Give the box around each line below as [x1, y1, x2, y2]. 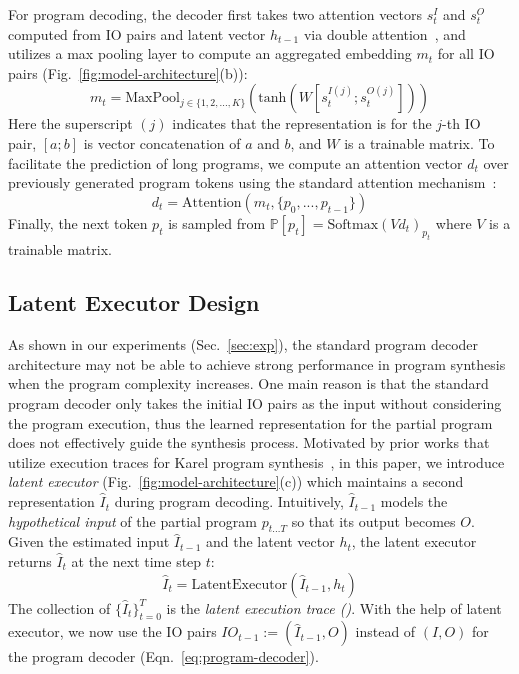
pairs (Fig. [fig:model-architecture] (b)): [8, 62, 248, 83]
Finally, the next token [8, 212, 148, 233]
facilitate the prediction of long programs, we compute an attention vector [8, 152, 463, 173]
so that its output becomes [291, 510, 456, 531]
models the [380, 491, 448, 512]
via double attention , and [303, 23, 466, 44]
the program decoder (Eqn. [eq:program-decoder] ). [8, 646, 319, 667]
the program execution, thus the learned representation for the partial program [8, 412, 493, 433]
